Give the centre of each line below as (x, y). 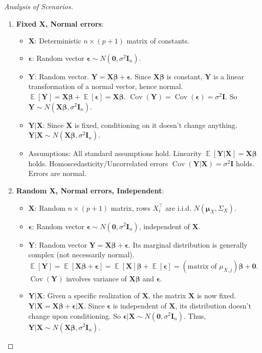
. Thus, (195, 315)
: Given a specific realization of (91, 295)
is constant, (184, 76)
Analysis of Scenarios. (39, 6)
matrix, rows (130, 207)
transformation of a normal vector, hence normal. (106, 86)
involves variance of (96, 278)
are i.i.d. (178, 207)
